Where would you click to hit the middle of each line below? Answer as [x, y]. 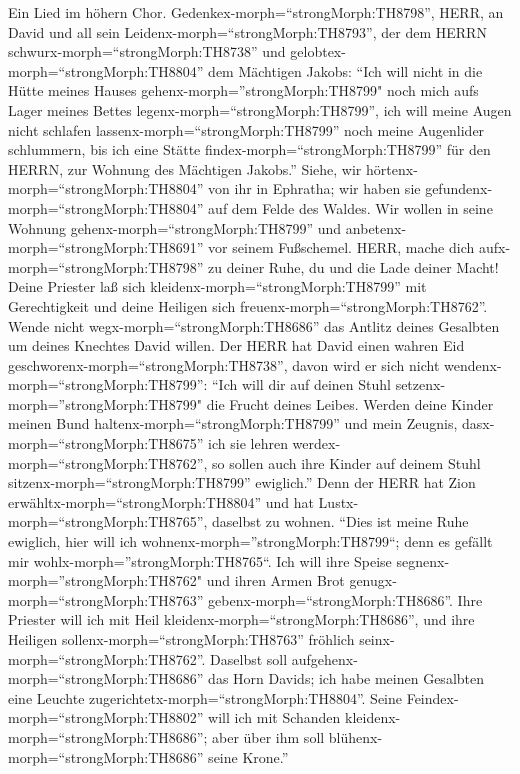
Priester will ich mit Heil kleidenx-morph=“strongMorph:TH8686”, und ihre [241, 619]
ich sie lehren [248, 443]
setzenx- [420, 384]
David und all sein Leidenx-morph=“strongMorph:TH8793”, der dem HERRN [247, 31]
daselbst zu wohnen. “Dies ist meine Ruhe [340, 521]
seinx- [377, 639]
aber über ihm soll [268, 736]
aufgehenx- [324, 658]
